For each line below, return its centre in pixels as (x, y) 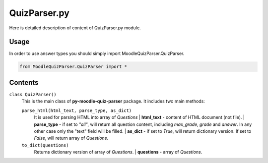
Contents (24, 82)
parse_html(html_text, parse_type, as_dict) (77, 110)
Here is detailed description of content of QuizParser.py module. (75, 28)
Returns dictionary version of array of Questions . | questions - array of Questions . (118, 152)
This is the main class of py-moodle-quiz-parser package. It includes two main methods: (113, 101)
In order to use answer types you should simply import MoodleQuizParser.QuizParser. (97, 54)
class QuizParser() (33, 94)
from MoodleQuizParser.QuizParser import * (73, 67)
